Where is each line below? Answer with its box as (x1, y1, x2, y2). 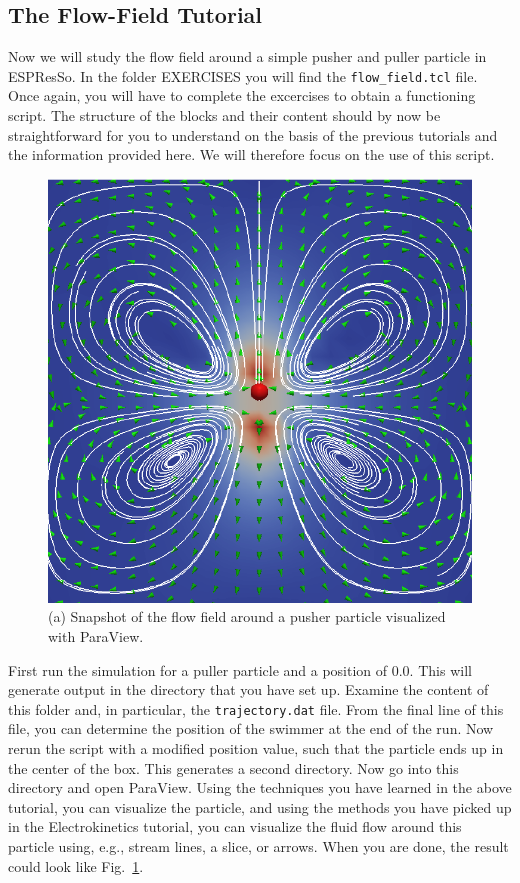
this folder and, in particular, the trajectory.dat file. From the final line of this (8, 698, 504, 719)
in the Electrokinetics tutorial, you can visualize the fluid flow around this (8, 816, 462, 837)
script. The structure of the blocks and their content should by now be (8, 105, 441, 126)
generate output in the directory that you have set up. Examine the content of (8, 679, 489, 700)
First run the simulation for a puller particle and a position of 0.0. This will (8, 659, 472, 680)
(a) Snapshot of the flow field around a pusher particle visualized (48, 606, 446, 627)
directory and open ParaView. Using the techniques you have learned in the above (8, 777, 512, 798)
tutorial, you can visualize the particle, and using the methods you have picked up (8, 796, 512, 817)
